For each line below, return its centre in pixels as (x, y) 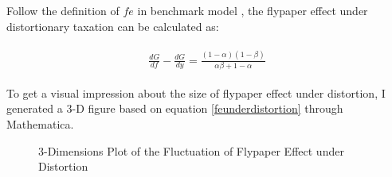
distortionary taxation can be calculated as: (113, 26)
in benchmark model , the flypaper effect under (253, 10)
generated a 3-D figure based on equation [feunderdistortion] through (175, 108)
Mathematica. (40, 124)
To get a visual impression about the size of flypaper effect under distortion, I (196, 92)
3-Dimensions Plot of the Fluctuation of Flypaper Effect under (191, 150)
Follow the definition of (63, 10)
